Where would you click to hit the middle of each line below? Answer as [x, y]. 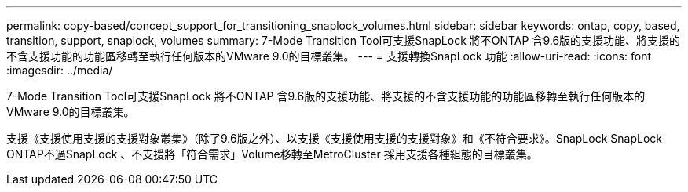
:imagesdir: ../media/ [60, 70]
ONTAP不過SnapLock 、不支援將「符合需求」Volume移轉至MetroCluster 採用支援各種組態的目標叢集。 [272, 154]
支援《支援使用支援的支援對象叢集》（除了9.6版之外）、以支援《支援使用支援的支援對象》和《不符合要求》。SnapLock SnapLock [334, 138]
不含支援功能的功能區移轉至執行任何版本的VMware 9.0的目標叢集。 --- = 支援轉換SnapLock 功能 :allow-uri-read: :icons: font [329, 56]
